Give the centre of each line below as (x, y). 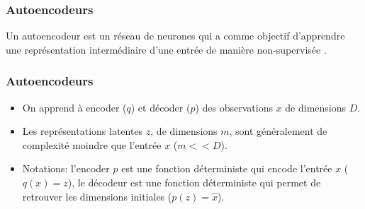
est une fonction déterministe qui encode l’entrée (227, 168)
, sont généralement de (278, 131)
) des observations (234, 107)
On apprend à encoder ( (74, 107)
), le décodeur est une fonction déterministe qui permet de (194, 182)
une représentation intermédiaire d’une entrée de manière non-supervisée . (166, 49)
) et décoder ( (161, 107)
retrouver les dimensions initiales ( (97, 196)
